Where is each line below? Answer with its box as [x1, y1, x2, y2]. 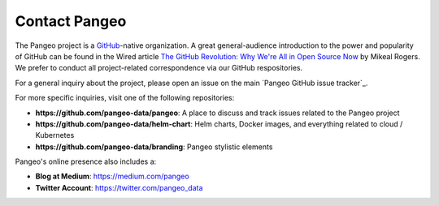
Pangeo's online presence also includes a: [15, 157, 157, 166]
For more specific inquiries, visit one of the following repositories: [15, 93, 235, 103]
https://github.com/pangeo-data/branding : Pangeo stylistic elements [35, 142, 273, 152]
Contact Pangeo [15, 12, 127, 30]
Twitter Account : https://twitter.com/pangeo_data [35, 182, 203, 192]
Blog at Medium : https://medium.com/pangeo [35, 171, 190, 182]
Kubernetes [35, 131, 75, 140]
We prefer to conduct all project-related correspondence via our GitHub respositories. [15, 63, 303, 73]
